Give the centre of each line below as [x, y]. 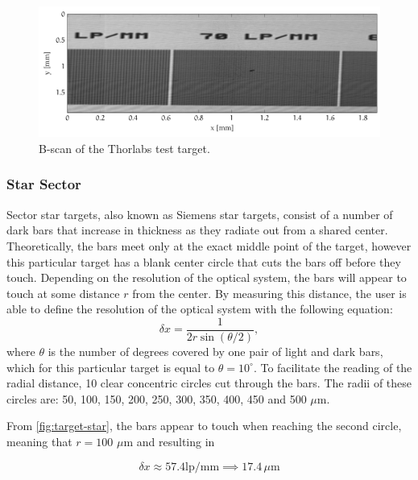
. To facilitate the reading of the [333, 367]
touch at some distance [63, 293]
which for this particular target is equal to [111, 367]
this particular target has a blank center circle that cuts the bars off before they [204, 261]
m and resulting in [169, 441]
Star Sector [44, 184]
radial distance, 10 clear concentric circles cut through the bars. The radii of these [209, 383]
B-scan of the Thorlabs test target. [124, 148]
